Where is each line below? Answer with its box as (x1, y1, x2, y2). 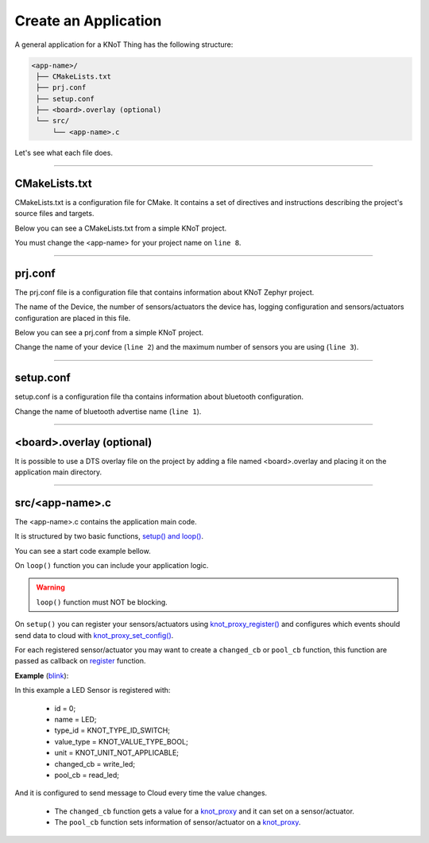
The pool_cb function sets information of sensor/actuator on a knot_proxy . (54, 818, 301, 827)
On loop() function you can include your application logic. (14, 561, 209, 570)
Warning (36, 582, 65, 592)
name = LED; (54, 714, 97, 724)
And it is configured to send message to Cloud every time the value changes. (14, 788, 268, 798)
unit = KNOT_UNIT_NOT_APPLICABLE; (54, 748, 179, 758)
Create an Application (14, 12, 162, 29)
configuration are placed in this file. (14, 313, 131, 323)
